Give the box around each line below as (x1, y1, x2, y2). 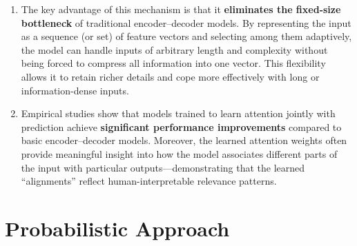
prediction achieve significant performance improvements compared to (21, 119, 342, 134)
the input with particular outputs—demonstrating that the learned (21, 160, 305, 174)
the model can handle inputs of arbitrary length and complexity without (21, 42, 328, 57)
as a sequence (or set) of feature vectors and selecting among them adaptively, (21, 29, 352, 43)
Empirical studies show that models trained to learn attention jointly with (21, 106, 336, 121)
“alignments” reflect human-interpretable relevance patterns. (21, 174, 277, 188)
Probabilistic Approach (5, 214, 230, 242)
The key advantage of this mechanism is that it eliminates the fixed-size (21, 2, 341, 16)
